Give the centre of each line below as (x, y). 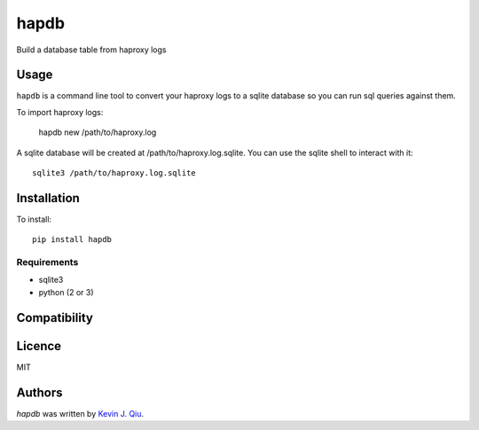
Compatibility (55, 318)
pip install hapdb (72, 240)
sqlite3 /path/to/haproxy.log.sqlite (114, 173)
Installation (48, 198)
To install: (34, 219)
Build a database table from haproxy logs (91, 50)
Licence (39, 346)
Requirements (47, 262)
